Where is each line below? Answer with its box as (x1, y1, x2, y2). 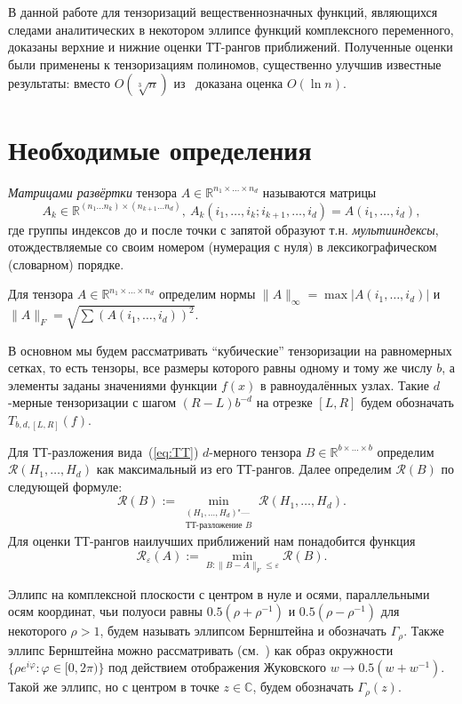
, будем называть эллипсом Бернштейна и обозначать (100, 621, 386, 640)
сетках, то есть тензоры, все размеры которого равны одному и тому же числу (8, 358, 433, 377)
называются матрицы (262, 182, 377, 201)
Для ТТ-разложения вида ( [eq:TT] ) (8, 442, 199, 460)
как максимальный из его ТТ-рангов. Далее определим (96, 460, 392, 478)
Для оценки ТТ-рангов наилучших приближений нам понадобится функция (8, 531, 416, 549)
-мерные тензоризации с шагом (8, 393, 177, 412)
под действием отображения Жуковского (108, 658, 327, 676)
